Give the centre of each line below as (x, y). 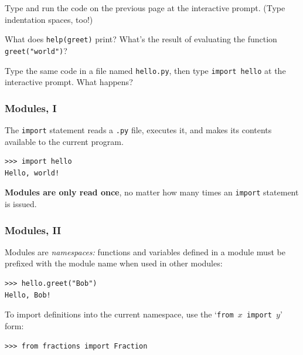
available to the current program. (64, 141)
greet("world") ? (36, 50)
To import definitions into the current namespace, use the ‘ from (119, 314)
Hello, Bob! (28, 295)
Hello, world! (32, 173)
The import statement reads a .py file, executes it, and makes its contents (138, 129)
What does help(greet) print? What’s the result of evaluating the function (141, 39)
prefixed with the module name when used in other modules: (114, 263)
